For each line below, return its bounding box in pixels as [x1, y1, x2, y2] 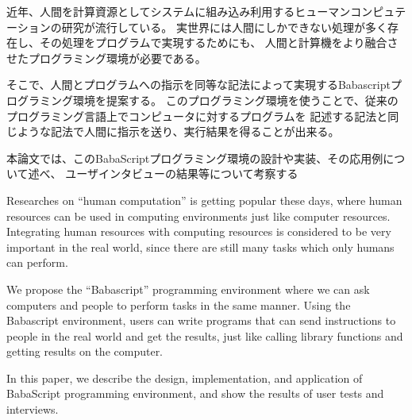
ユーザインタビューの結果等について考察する [65, 165, 298, 182]
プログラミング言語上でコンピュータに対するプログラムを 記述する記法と [6, 107, 388, 124]
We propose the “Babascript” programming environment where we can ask [6, 280, 370, 297]
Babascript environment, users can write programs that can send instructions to [6, 312, 396, 329]
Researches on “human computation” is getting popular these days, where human [6, 191, 402, 208]
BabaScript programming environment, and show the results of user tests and [6, 385, 384, 402]
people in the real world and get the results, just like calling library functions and [6, 327, 403, 344]
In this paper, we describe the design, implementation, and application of [6, 369, 363, 386]
